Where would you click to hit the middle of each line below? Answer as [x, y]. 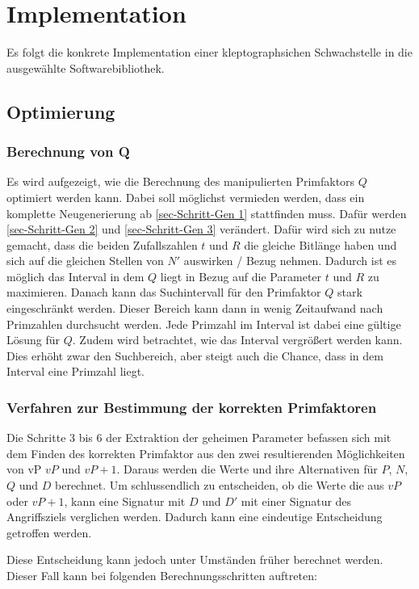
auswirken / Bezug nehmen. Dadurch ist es [290, 261]
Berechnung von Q [68, 151]
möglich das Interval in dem [75, 276]
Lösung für [34, 340]
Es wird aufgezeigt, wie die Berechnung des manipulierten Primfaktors [181, 181]
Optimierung [61, 111]
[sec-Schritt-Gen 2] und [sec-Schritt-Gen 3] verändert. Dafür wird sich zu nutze [201, 229]
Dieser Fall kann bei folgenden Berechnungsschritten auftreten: [162, 575]
